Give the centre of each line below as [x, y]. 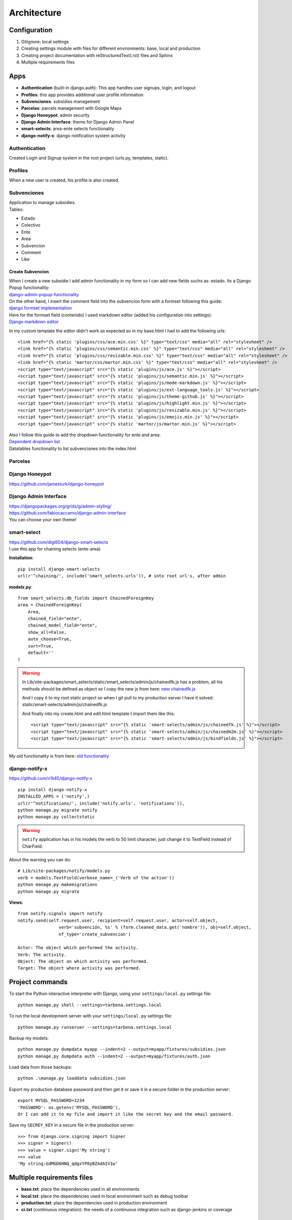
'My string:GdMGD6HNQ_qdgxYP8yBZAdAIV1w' [68, 1164]
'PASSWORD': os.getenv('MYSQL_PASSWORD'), [69, 1107]
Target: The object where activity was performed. [79, 968]
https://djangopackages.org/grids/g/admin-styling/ [60, 506]
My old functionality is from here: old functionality [59, 756]
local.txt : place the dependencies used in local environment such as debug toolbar [105, 1196]
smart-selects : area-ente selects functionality [68, 129]
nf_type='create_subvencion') [95, 934]
